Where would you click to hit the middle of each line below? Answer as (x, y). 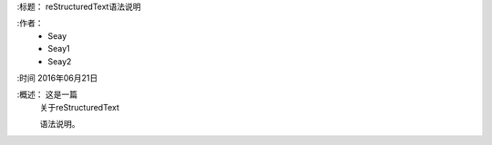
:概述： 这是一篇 (47, 94)
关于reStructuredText (80, 107)
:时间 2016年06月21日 (57, 78)
